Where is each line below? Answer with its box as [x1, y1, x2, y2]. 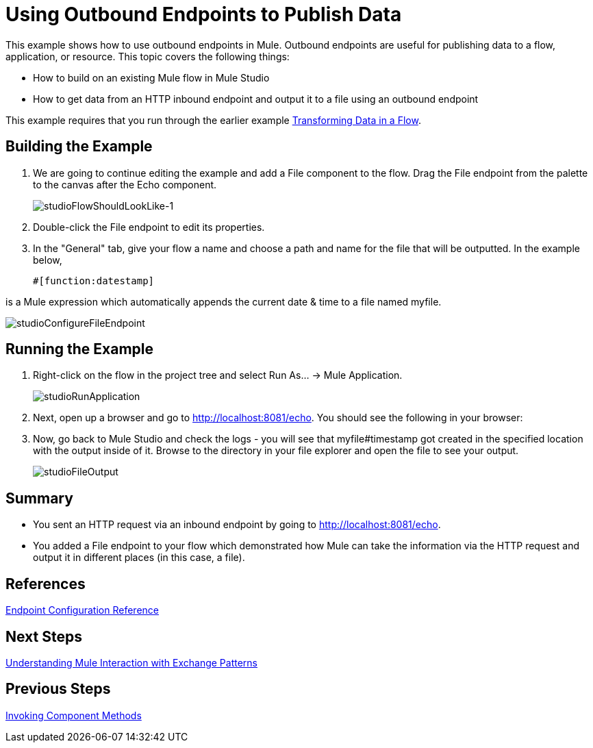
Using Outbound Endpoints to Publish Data [5, 3, 402, 26]
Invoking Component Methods [5, 709, 142, 721]
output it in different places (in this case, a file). [33, 551, 245, 564]
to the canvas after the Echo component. [33, 178, 217, 190]
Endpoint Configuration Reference [5, 604, 159, 616]
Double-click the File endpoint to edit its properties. [33, 221, 265, 233]
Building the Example [5, 138, 153, 155]
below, [33, 253, 62, 266]
